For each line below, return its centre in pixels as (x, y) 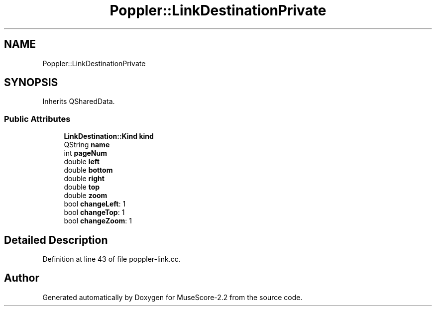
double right (84, 179)
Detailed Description (56, 240)
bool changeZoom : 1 (98, 221)
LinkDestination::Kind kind (109, 136)
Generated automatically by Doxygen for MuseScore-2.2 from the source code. (172, 297)
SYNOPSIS (31, 83)
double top (82, 187)
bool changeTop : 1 (94, 212)
